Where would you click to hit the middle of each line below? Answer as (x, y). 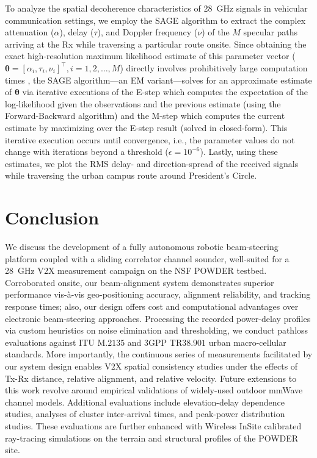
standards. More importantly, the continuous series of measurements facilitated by (159, 354)
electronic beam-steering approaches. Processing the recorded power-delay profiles (158, 318)
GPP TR (166, 342)
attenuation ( (30, 32)
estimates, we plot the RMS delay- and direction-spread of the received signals (152, 163)
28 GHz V (24, 270)
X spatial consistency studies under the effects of (206, 366)
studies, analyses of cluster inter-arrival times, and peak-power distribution (145, 414)
